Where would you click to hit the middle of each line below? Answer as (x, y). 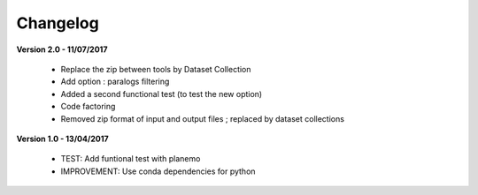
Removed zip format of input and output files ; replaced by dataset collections (203, 118)
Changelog (58, 23)
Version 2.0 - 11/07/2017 (62, 49)
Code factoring (88, 107)
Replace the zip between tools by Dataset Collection (156, 69)
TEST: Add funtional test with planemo (131, 159)
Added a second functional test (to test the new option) (162, 94)
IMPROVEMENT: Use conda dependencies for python (158, 171)
